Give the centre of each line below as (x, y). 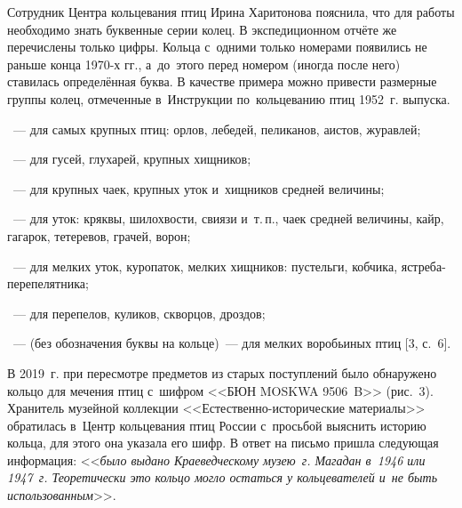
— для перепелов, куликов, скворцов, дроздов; (139, 313)
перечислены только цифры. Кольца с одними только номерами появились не (217, 47)
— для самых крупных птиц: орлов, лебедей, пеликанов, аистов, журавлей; (217, 129)
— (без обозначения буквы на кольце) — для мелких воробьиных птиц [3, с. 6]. (232, 343)
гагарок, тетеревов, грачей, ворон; (99, 235)
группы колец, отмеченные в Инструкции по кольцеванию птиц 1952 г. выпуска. (229, 98)
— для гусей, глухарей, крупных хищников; (132, 159)
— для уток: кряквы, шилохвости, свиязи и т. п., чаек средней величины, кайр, (228, 218)
